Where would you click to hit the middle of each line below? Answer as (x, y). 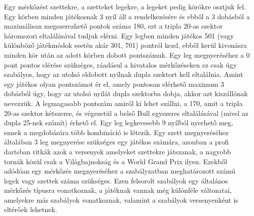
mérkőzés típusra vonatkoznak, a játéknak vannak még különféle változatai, (118, 190)
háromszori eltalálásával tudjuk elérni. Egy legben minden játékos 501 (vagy (119, 35)
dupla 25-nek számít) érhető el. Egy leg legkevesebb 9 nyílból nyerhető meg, (119, 123)
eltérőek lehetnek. (31, 209)
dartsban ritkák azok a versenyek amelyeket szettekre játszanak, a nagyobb (118, 151)
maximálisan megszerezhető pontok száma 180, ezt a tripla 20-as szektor (113, 26)
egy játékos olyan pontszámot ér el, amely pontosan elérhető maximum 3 (114, 84)
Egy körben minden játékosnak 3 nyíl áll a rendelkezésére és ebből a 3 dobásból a (127, 16)
